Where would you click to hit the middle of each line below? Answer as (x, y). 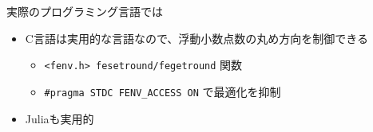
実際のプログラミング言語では (85, 11)
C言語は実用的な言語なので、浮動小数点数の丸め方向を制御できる (197, 38)
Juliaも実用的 (60, 118)
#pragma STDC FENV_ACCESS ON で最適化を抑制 (163, 91)
